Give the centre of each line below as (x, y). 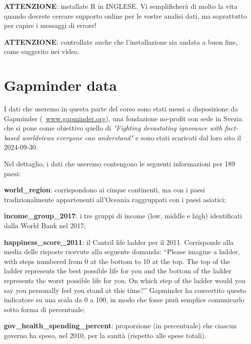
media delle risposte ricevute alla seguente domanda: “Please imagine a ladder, (122, 251)
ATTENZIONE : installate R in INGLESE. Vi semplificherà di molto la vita (121, 6)
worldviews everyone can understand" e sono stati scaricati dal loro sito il (131, 137)
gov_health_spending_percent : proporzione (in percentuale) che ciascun (120, 326)
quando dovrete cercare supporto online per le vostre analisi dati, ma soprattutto (125, 15)
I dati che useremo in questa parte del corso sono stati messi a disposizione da (121, 109)
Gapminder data (60, 85)
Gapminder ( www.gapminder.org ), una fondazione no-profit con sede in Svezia (123, 118)
